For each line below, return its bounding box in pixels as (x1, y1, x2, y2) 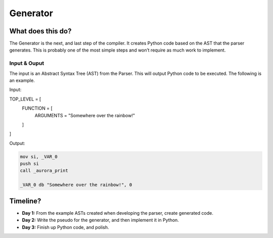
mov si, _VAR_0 (20, 154, 58, 159)
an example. (9, 77, 35, 83)
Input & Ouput (9, 60, 44, 67)
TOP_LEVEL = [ (9, 96, 41, 102)
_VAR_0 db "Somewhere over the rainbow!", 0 (20, 182, 132, 188)
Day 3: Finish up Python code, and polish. (22, 224, 109, 230)
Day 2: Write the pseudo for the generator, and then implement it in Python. (22, 217, 179, 223)
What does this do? (9, 27, 72, 35)
